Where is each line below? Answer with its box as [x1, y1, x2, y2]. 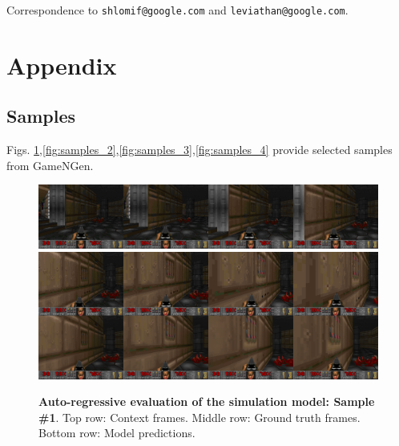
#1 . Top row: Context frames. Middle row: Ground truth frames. [38, 408, 361, 425]
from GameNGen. [6, 156, 94, 173]
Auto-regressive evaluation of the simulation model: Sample [38, 393, 375, 410]
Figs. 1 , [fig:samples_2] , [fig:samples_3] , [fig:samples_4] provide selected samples [6, 141, 393, 158]
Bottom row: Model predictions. [38, 424, 195, 441]
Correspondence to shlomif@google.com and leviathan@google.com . [6, 2, 349, 18]
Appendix [6, 48, 117, 81]
